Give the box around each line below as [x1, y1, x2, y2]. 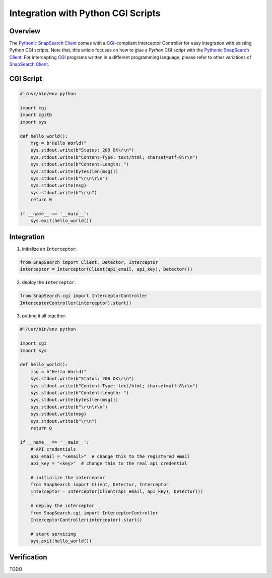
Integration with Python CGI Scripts [9, 8, 161, 19]
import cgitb [20, 112, 52, 118]
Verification [9, 553, 47, 561]
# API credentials [30, 446, 76, 452]
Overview [9, 27, 41, 35]
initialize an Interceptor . [22, 246, 78, 252]
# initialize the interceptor [30, 475, 105, 480]
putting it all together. [22, 313, 66, 319]
